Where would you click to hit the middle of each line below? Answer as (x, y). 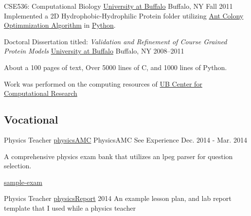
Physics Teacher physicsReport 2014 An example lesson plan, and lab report (118, 198)
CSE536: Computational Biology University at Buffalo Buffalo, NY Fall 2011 (118, 6)
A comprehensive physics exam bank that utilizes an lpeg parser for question (118, 156)
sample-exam (23, 182)
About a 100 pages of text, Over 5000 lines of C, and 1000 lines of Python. (116, 67)
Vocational (31, 119)
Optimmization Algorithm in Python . (60, 25)
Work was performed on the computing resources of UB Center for (103, 83)
